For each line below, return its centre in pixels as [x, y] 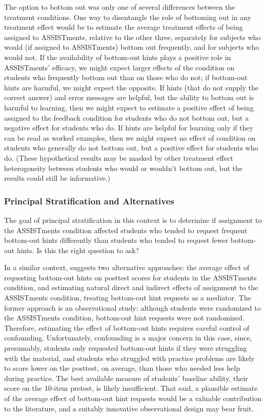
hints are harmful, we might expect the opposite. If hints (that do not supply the [131, 87]
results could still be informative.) [57, 178]
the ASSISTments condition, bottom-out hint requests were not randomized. [124, 318]
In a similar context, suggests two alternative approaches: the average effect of [127, 267]
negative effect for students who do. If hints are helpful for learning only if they [129, 128]
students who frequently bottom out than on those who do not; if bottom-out [126, 77]
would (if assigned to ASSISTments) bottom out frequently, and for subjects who [132, 47]
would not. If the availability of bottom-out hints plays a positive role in [118, 57]
